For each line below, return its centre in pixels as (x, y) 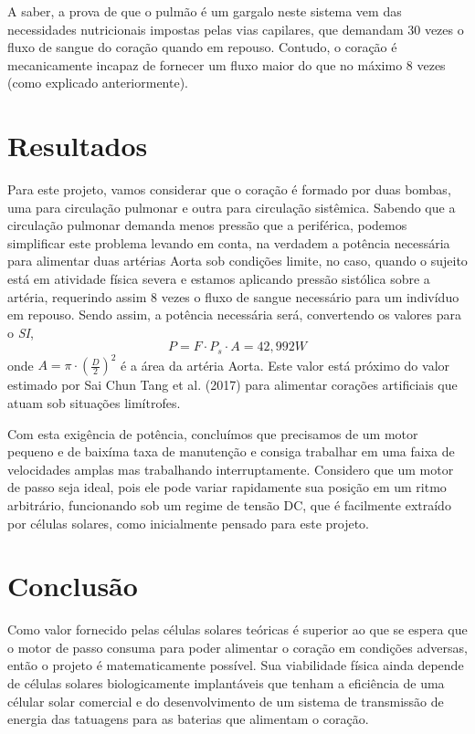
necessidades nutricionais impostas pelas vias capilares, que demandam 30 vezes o (236, 29)
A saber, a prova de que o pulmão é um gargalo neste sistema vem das (205, 11)
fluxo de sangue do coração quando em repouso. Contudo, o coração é (202, 47)
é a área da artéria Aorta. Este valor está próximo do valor (285, 365)
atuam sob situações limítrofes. (94, 402)
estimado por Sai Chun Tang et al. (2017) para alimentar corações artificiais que (232, 385)
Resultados (78, 146)
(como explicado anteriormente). (98, 83)
